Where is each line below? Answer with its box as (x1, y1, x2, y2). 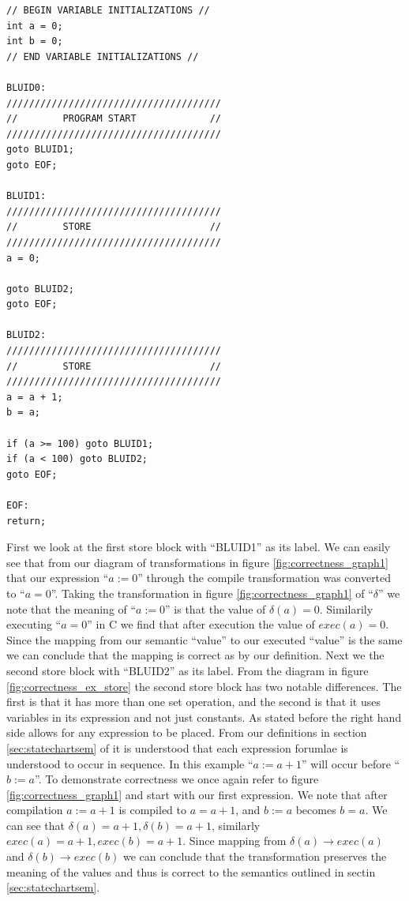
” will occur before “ (302, 755, 400, 771)
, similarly (212, 817, 261, 833)
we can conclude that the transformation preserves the (122, 848, 387, 865)
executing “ (6, 616, 62, 633)
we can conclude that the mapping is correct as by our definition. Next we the (6, 647, 385, 663)
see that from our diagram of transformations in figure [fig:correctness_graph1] (6, 554, 388, 570)
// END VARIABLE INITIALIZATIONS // (6, 51, 199, 62)
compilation (6, 802, 63, 818)
